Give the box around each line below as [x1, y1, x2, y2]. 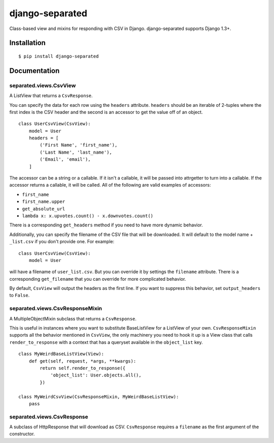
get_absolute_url [22, 206, 65, 212]
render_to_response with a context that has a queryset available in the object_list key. [9, 339, 203, 345]
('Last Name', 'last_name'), [40, 149, 113, 155]
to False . [9, 292, 30, 299]
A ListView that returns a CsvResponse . [9, 93, 93, 99]
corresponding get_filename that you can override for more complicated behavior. [9, 276, 186, 282]
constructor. [9, 431, 35, 437]
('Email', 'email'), [40, 157, 91, 162]
